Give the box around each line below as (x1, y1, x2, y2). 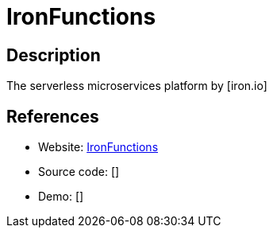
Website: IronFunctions (38, 140, 159, 154)
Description (6, 45, 101, 65)
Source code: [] (38, 165, 120, 179)
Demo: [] (38, 189, 84, 204)
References (6, 106, 99, 127)
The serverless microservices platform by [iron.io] (6, 79, 267, 93)
